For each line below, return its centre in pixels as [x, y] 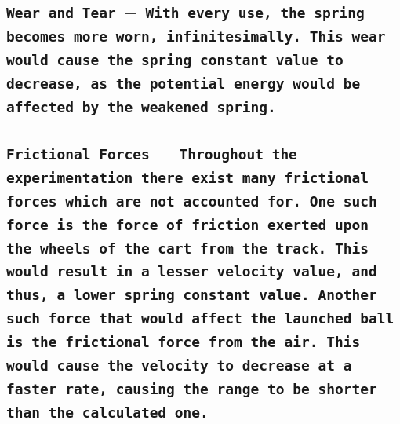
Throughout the [238, 154]
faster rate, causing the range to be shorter [192, 389]
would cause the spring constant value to [175, 60]
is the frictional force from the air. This [184, 342]
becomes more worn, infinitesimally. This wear [196, 37]
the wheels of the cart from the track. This [187, 248]
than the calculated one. [107, 413]
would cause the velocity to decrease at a [179, 366]
